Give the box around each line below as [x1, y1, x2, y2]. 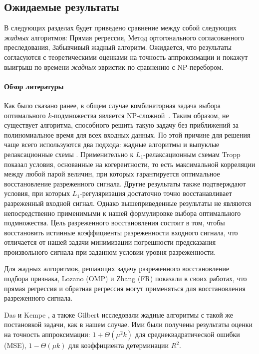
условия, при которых [4, 188, 70, 198]
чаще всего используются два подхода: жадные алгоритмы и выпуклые [4, 139, 220, 150]
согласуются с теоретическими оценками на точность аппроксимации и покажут [4, 51, 248, 62]
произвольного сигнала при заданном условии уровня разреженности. [4, 246, 216, 257]
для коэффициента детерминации [68, 340, 169, 351]
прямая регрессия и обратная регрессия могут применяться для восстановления [4, 283, 246, 293]
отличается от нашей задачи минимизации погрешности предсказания [4, 237, 216, 247]
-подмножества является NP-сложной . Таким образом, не [51, 110, 229, 120]
